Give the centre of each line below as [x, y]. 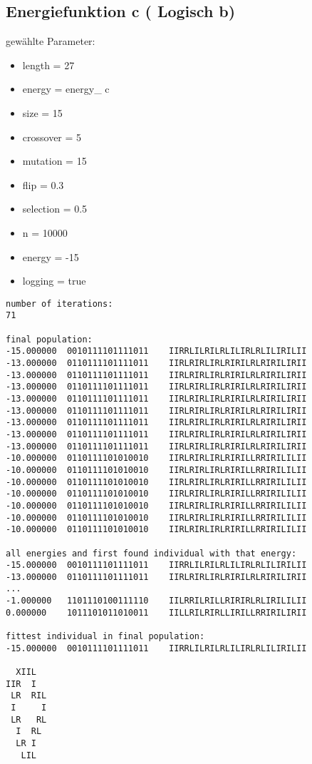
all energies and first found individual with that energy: [151, 553]
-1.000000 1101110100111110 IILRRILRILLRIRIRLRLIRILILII [156, 601]
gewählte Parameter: [51, 41]
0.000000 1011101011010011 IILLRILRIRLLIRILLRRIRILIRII [156, 612]
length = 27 [48, 65]
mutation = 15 [54, 161]
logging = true [54, 281]
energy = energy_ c [66, 89]
